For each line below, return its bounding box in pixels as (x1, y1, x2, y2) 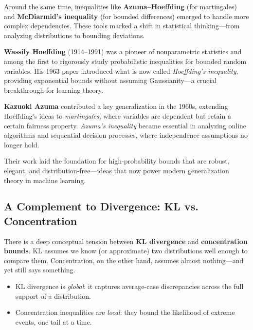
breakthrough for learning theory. (4, 84, 104, 95)
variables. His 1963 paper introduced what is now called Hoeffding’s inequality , (4, 65, 238, 76)
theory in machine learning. (4, 175, 86, 185)
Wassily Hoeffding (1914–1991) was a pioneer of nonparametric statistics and (4, 46, 242, 57)
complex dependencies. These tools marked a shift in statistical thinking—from (4, 21, 240, 31)
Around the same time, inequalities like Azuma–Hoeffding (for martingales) (4, 1, 237, 11)
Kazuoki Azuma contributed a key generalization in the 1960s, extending (4, 101, 228, 111)
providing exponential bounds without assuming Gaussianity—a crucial (4, 75, 217, 85)
